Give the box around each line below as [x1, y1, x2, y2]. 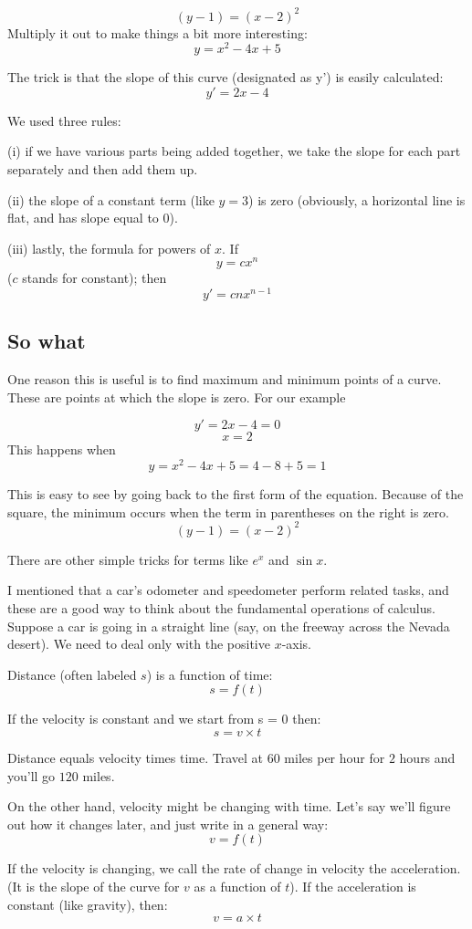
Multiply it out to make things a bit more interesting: [7, 23, 308, 42]
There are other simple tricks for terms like [7, 549, 248, 569]
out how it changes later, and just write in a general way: [7, 814, 329, 833]
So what [7, 327, 86, 355]
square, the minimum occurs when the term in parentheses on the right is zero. [7, 502, 449, 521]
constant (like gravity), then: [7, 894, 168, 913]
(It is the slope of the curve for [7, 876, 180, 895]
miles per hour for [284, 747, 385, 767]
